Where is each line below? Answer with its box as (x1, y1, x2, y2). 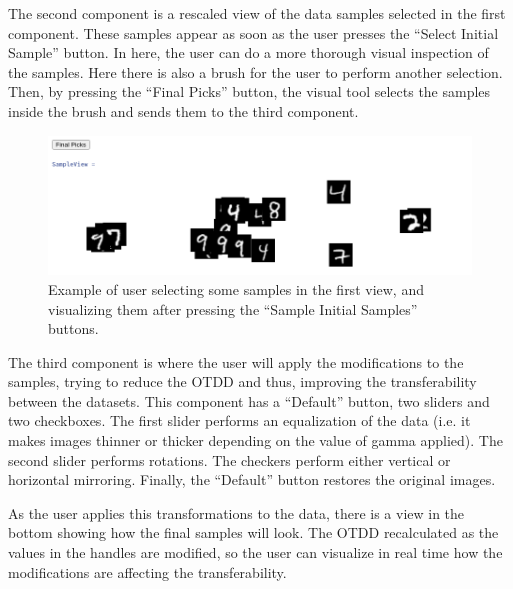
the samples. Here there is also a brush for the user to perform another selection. (8, 61, 503, 82)
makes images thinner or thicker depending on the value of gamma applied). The (8, 430, 503, 451)
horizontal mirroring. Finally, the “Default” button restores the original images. (8, 469, 496, 490)
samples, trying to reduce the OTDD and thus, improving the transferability (8, 371, 477, 392)
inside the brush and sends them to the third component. (8, 100, 359, 121)
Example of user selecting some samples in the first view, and (48, 278, 424, 299)
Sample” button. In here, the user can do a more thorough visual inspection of (8, 42, 489, 63)
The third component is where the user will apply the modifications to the (8, 351, 464, 372)
